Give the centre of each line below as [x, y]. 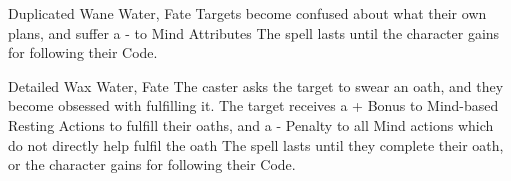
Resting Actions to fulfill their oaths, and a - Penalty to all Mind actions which [251, 124]
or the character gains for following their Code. [152, 164]
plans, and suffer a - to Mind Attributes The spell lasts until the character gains [254, 32]
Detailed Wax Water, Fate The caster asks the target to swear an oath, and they [256, 85]
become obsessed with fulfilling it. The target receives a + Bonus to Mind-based [253, 105]
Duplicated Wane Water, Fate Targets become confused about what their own [247, 13]
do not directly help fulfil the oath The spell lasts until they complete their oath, [256, 144]
